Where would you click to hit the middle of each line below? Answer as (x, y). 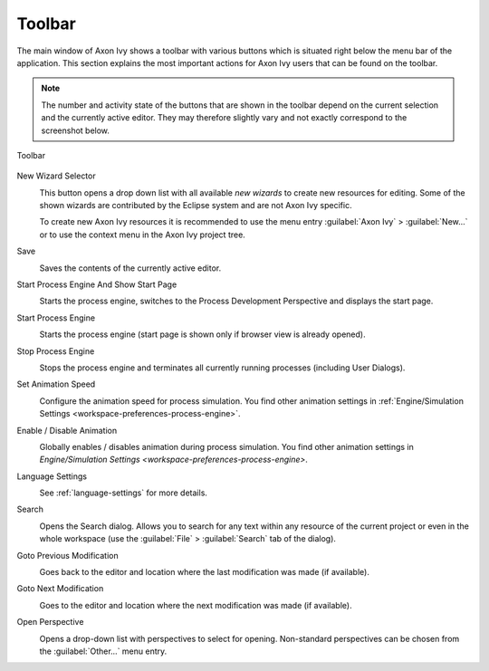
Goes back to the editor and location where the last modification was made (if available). (205, 572)
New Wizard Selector (56, 176)
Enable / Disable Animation (67, 430)
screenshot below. (76, 130)
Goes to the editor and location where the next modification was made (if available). (196, 605)
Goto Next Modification (60, 589)
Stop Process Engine (56, 351)
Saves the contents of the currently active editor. (130, 268)
